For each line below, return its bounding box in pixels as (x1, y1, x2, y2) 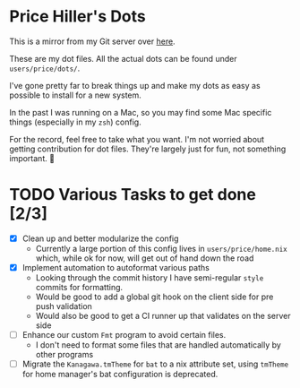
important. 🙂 (9, 152, 56, 163)
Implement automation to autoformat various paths (21, 262, 210, 272)
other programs (35, 349, 94, 360)
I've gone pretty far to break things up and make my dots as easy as (9, 80, 261, 91)
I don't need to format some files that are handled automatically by (35, 340, 282, 350)
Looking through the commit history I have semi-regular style (35, 272, 264, 283)
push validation (35, 301, 92, 311)
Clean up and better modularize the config (21, 233, 179, 244)
